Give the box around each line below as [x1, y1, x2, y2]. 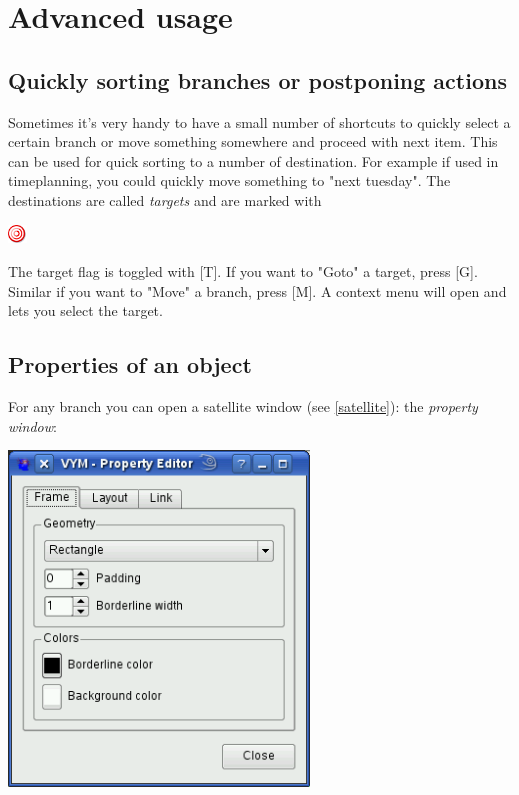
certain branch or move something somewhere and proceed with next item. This [8, 131, 498, 152]
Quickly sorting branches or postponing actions [8, 64, 507, 95]
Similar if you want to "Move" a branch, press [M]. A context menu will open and [8, 280, 507, 301]
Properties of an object [8, 349, 252, 380]
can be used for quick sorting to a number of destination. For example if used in [8, 150, 499, 171]
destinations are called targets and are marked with [8, 189, 322, 210]
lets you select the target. [8, 300, 163, 321]
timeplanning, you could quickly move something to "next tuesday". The [8, 170, 451, 191]
